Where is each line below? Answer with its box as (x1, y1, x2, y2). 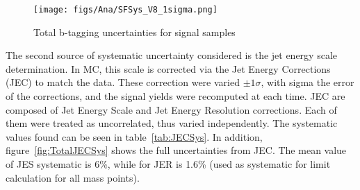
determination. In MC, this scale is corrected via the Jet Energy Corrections (6, 61, 331, 76)
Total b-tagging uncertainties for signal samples (33, 24, 236, 39)
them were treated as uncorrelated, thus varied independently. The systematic (6, 116, 338, 130)
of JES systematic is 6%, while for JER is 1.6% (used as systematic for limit (6, 157, 331, 171)
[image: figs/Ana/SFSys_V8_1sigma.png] (33, 5, 218, 15)
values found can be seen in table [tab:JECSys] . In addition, (6, 129, 263, 144)
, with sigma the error (261, 75, 354, 89)
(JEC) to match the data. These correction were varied (6, 75, 240, 89)
